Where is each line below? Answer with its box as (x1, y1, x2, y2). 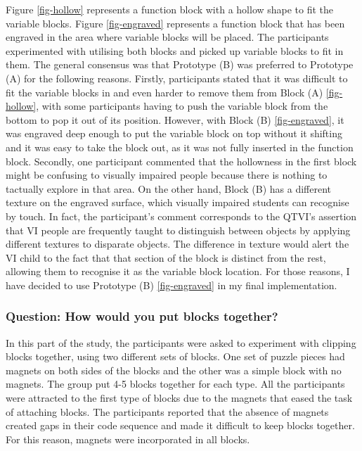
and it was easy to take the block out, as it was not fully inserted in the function (6, 139, 354, 154)
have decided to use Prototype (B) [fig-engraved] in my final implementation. (6, 277, 337, 292)
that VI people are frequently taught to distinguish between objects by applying (6, 222, 351, 237)
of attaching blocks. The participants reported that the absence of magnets (6, 404, 329, 419)
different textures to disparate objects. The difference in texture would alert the (6, 236, 349, 251)
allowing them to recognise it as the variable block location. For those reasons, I (6, 264, 350, 279)
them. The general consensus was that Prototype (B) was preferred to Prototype (6, 57, 354, 72)
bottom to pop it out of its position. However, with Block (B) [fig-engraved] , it (6, 112, 344, 127)
